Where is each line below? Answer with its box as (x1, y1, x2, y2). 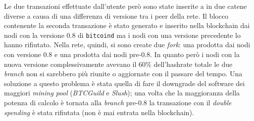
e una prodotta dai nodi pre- (54, 49, 142, 60)
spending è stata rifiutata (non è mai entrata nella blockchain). (4, 107, 194, 117)
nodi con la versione (4, 30, 64, 40)
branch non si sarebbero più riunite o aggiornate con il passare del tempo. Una (4, 68, 243, 79)
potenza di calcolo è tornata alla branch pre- (4, 97, 138, 107)
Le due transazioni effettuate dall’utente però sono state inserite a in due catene (4, 1, 247, 11)
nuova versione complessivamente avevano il (4, 59, 137, 69)
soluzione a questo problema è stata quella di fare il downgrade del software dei (4, 78, 245, 88)
